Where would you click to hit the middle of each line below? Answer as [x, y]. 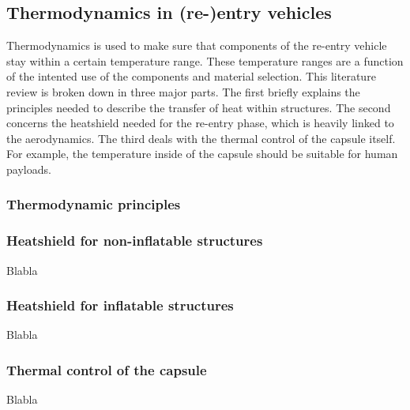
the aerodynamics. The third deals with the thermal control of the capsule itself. [201, 138]
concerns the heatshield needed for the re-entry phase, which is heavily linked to [200, 123]
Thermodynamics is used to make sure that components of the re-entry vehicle [197, 45]
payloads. [29, 169]
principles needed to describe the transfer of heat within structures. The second [199, 107]
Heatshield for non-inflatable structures [135, 241]
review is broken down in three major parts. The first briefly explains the [183, 91]
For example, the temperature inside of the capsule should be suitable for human [202, 154]
